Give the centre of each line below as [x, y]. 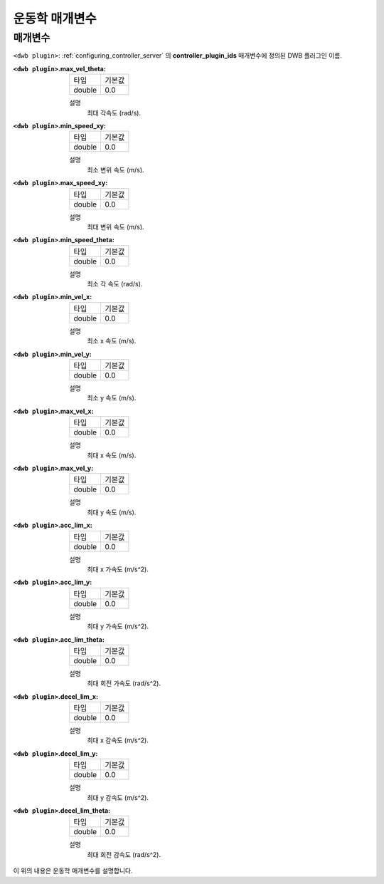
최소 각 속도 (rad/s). [115, 284]
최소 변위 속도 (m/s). [116, 170]
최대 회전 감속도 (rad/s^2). [124, 854]
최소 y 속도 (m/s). [112, 398]
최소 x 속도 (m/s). [112, 341]
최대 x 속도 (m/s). [112, 455]
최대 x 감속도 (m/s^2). [118, 740]
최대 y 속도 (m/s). [112, 512]
